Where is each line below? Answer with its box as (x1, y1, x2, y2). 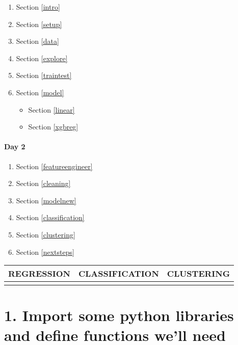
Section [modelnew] (16, 195, 76, 205)
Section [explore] (16, 52, 68, 63)
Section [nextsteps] (16, 246, 74, 257)
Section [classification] (16, 212, 85, 223)
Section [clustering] (16, 229, 75, 240)
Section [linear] (28, 104, 75, 115)
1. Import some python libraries (4, 305, 234, 326)
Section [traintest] (16, 70, 72, 81)
